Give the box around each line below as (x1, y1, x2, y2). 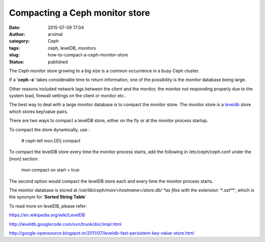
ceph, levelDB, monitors (48, 45, 96, 51)
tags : (9, 45, 20, 51)
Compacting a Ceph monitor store (9, 7, 150, 18)
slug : (9, 52, 20, 58)
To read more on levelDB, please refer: (9, 203, 87, 209)
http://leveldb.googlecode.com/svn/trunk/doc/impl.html (9, 221, 122, 227)
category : (9, 38, 30, 44)
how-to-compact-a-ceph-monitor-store (48, 52, 129, 58)
